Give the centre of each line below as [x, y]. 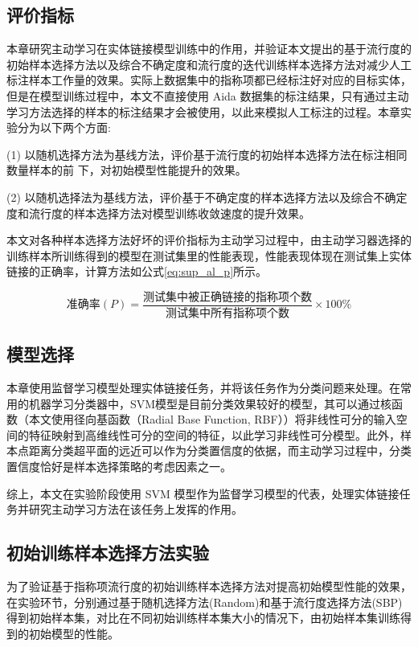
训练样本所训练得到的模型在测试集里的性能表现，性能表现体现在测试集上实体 [209, 255]
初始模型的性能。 [74, 633]
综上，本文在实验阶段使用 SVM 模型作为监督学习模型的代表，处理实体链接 [203, 493]
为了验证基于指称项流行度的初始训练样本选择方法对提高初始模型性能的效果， [209, 586]
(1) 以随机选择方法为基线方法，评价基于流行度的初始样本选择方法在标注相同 [207, 154]
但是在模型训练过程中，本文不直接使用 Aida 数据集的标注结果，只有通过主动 [208, 95]
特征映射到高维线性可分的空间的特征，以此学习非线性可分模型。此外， [214, 434]
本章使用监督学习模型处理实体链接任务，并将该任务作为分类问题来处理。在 [203, 388]
